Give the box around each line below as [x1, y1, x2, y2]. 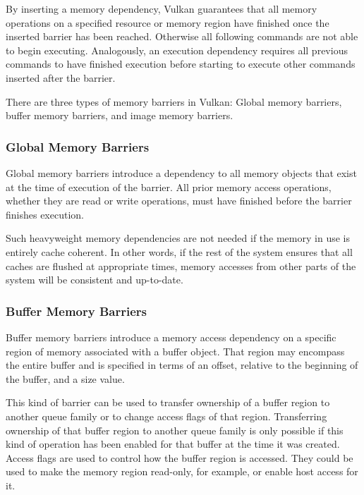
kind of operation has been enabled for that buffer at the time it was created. [6, 436, 340, 451]
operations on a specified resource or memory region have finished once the [6, 15, 329, 30]
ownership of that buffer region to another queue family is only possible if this [6, 422, 344, 437]
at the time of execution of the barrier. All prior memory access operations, [6, 179, 332, 194]
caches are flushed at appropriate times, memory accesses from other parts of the [6, 258, 356, 273]
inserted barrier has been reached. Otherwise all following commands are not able [6, 29, 358, 44]
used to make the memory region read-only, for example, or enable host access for [6, 464, 358, 479]
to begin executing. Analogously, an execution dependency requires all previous [6, 42, 348, 57]
